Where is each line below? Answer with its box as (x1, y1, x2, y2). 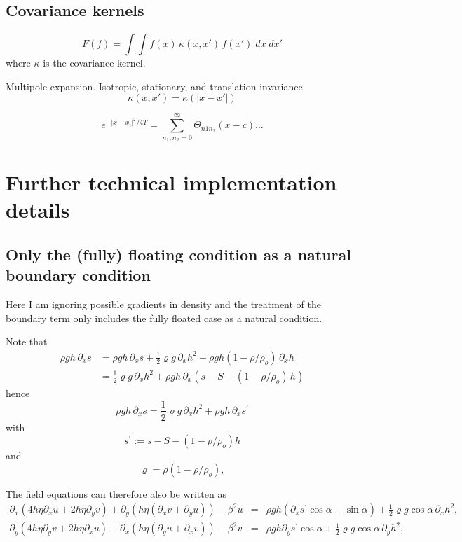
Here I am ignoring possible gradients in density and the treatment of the (6, 297, 322, 312)
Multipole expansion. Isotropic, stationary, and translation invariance (6, 78, 303, 93)
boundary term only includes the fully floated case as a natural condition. (6, 310, 322, 325)
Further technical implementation (6, 168, 337, 197)
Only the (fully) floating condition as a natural (6, 243, 351, 265)
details (6, 195, 70, 224)
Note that (6, 334, 48, 349)
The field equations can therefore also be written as (6, 486, 226, 501)
